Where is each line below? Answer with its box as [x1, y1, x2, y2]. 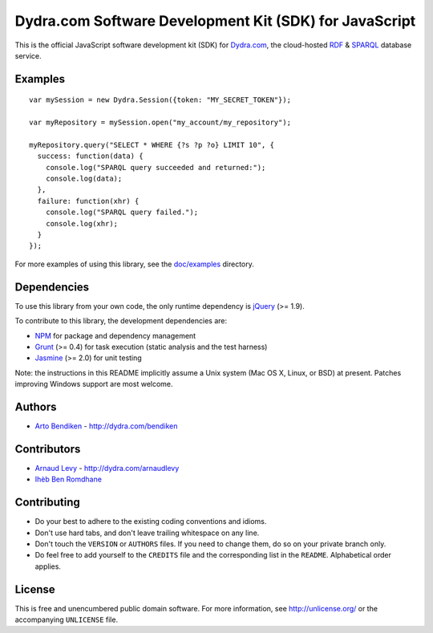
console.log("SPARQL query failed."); [45, 208, 199, 217]
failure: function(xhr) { [37, 197, 140, 205]
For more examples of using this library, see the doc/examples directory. [14, 259, 254, 269]
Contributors [14, 442, 81, 456]
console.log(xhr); [45, 219, 119, 228]
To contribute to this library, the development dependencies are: [14, 316, 228, 326]
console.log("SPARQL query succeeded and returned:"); [45, 163, 266, 172]
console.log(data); [45, 174, 123, 184]
